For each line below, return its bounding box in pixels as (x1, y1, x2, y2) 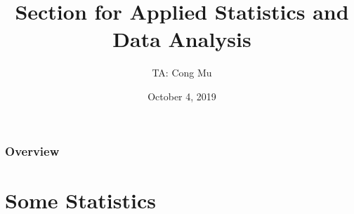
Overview (5, 142, 60, 159)
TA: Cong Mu (152, 65, 212, 80)
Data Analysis (112, 25, 251, 53)
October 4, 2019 (147, 88, 216, 103)
